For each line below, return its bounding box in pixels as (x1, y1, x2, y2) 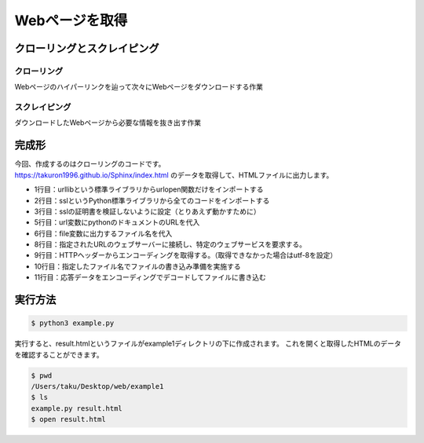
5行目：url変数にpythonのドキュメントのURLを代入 (34, 218, 200, 227)
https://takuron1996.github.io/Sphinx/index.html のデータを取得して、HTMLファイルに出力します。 (14, 170, 334, 180)
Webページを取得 (14, 12, 128, 29)
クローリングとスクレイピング (14, 42, 159, 55)
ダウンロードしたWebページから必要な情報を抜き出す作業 (14, 118, 202, 127)
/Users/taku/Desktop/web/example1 (31, 382, 164, 391)
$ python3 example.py (31, 319, 115, 328)
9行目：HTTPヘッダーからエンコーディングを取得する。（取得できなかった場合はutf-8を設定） (34, 251, 338, 260)
